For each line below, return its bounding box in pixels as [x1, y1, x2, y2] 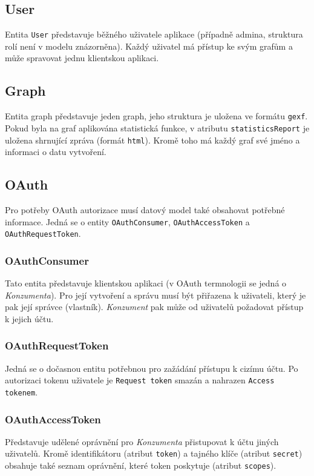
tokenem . [5, 385, 38, 398]
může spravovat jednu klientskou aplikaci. [5, 51, 159, 64]
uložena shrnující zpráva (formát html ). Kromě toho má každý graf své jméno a [5, 133, 300, 146]
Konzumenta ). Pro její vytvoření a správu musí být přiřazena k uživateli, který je [5, 288, 306, 301]
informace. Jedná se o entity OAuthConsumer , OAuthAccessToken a [5, 215, 250, 228]
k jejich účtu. [5, 312, 54, 325]
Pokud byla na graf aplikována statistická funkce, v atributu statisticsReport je [5, 121, 310, 134]
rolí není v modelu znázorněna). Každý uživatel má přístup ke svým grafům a [5, 39, 293, 52]
